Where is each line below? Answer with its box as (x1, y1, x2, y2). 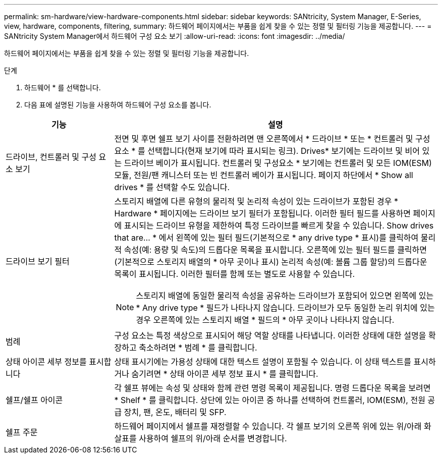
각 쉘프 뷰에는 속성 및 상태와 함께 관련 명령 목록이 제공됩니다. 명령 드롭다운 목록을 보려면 (114, 383, 431, 393)
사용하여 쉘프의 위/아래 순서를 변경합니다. (139, 433, 287, 443)
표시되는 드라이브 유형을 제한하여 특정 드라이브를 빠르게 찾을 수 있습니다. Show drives (124, 220, 434, 231)
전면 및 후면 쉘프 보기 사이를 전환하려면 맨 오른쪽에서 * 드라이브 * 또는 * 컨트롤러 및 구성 (114, 134, 430, 144)
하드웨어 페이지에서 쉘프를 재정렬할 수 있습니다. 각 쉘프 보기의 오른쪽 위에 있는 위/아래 (114, 421, 422, 431)
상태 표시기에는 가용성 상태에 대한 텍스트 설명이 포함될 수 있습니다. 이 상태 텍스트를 (114, 357, 412, 367)
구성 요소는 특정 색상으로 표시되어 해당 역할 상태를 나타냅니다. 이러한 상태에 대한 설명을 (114, 330, 426, 340)
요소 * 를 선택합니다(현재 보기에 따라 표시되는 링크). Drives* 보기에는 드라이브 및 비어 (114, 146, 420, 156)
